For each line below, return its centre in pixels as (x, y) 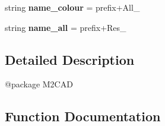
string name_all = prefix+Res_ (66, 27)
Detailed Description (70, 59)
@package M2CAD (39, 84)
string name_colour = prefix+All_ (72, 7)
